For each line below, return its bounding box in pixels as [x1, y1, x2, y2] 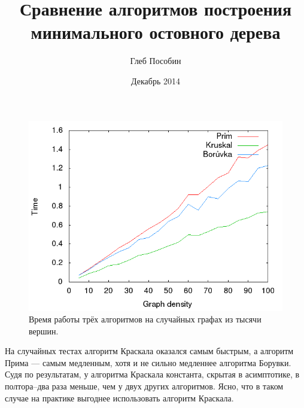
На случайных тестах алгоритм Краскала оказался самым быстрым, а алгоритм [5, 345, 294, 357]
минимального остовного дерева [31, 20, 281, 44]
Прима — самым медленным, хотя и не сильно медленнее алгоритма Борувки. [5, 356, 291, 369]
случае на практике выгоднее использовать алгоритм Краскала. [5, 391, 234, 404]
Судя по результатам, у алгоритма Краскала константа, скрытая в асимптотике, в [5, 368, 300, 380]
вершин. [29, 324, 59, 337]
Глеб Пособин [130, 54, 181, 67]
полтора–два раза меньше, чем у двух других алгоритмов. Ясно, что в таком [5, 380, 284, 392]
